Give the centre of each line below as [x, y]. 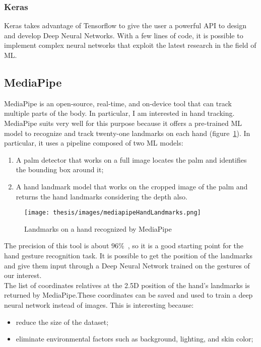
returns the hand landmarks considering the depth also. [102, 196]
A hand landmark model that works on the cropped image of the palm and [132, 186]
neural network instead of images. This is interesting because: [99, 304]
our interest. [23, 275]
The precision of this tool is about [57, 246]
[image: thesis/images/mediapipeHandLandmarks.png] [113, 213]
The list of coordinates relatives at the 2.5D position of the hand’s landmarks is [127, 285]
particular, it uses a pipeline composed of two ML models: [94, 143]
